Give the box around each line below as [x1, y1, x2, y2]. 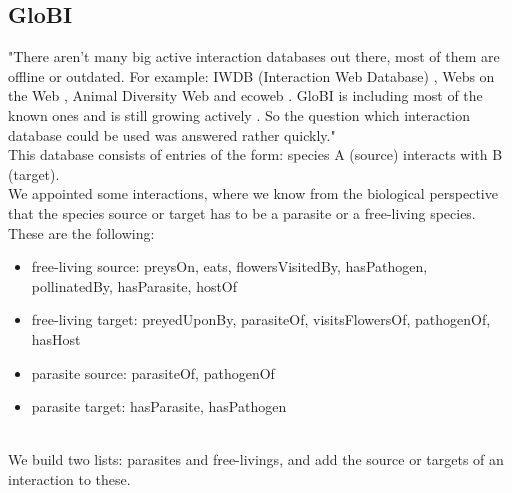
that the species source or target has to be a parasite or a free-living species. [8, 202, 476, 223]
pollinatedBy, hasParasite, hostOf [31, 275, 238, 296]
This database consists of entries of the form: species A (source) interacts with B [8, 144, 503, 165]
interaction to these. [8, 468, 131, 489]
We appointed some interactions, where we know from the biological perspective [8, 183, 498, 204]
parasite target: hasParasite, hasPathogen [31, 396, 287, 417]
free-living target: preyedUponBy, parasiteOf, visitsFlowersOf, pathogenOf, [31, 309, 491, 330]
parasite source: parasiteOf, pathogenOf [31, 362, 275, 383]
